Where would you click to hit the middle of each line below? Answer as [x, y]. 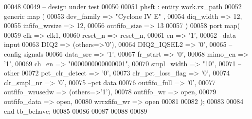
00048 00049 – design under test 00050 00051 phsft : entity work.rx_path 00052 [123, 6]
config [13, 53]
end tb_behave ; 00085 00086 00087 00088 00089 [76, 111]
